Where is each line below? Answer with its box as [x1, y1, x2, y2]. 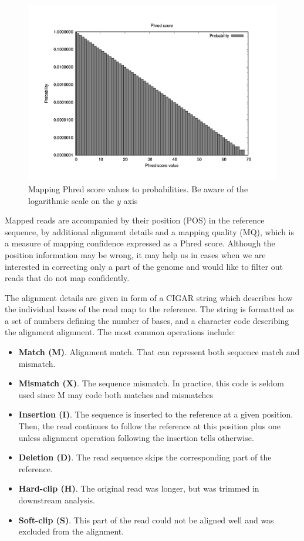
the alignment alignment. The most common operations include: [5, 326, 235, 338]
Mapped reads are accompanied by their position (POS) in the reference [5, 214, 265, 226]
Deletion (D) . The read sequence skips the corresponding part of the [18, 451, 272, 463]
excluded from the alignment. [18, 525, 124, 537]
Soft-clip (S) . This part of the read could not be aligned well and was [18, 513, 274, 526]
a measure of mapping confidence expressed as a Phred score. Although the [5, 237, 275, 249]
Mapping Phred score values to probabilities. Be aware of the [28, 182, 248, 195]
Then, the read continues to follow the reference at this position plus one [18, 420, 281, 432]
